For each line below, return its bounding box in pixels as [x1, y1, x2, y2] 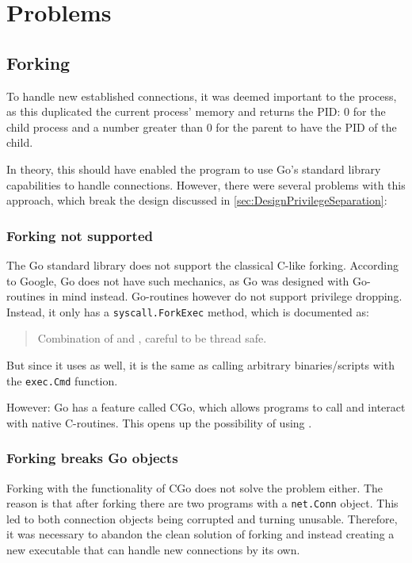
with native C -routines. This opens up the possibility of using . [6, 414, 312, 431]
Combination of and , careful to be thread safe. [37, 330, 267, 347]
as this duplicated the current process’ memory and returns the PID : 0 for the [6, 103, 386, 120]
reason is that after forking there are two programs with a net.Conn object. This [6, 495, 399, 511]
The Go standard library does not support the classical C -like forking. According [6, 256, 399, 273]
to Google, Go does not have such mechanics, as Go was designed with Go [6, 272, 368, 289]
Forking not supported [6, 225, 154, 245]
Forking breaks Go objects [6, 448, 178, 468]
